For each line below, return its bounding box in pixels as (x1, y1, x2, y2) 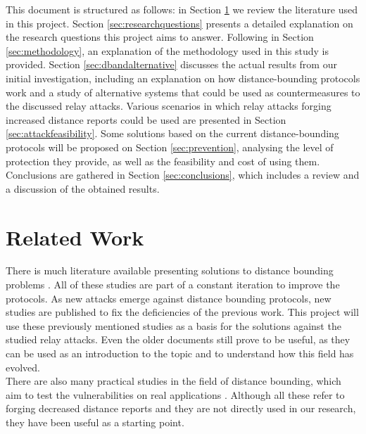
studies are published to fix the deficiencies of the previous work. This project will (6, 305, 359, 319)
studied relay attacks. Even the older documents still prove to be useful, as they (6, 332, 351, 347)
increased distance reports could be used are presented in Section (6, 112, 286, 127)
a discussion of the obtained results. (6, 181, 160, 196)
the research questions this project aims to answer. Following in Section (6, 30, 314, 44)
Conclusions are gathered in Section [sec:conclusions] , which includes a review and (6, 167, 360, 182)
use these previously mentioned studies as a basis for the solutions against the (6, 318, 341, 333)
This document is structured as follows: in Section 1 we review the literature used (6, 2, 358, 16)
